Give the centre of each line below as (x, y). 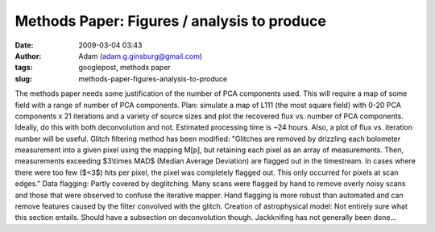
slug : (23, 79)
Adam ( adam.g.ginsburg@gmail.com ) (141, 56)
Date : (24, 45)
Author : (28, 56)
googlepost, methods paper (124, 68)
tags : (24, 68)
